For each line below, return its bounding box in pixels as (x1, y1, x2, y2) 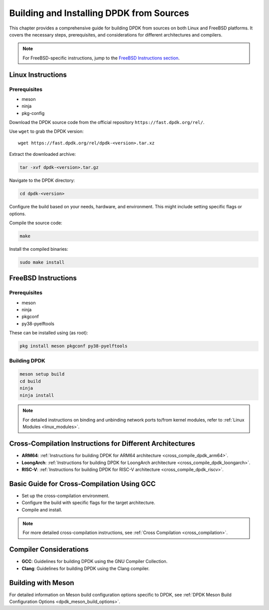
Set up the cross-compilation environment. (21, 493, 110, 499)
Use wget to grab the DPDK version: (9, 128, 84, 134)
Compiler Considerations (9, 545, 89, 554)
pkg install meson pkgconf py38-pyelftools (19, 343, 128, 349)
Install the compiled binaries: (9, 246, 68, 252)
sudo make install (19, 259, 65, 265)
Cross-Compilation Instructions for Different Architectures (9, 440, 195, 448)
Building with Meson (9, 579, 74, 587)
